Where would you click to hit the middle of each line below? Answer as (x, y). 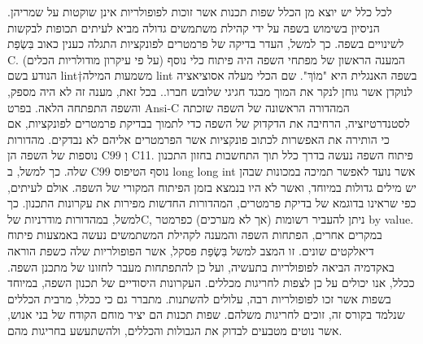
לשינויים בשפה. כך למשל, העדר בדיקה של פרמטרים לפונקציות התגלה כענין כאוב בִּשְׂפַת (206, 44)
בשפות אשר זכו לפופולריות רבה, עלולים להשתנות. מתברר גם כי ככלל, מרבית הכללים (199, 298)
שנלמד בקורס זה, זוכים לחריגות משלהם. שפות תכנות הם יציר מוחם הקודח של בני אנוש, (206, 314)
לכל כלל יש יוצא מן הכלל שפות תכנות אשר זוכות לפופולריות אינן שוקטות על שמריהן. (200, 11)
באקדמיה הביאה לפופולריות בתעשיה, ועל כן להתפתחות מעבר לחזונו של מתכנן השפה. (201, 266)
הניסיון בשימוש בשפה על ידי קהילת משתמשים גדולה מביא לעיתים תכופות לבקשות (194, 27)
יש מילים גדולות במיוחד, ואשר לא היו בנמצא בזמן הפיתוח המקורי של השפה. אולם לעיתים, (212, 187)
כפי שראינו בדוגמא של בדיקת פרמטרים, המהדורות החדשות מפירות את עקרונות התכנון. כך (212, 203)
